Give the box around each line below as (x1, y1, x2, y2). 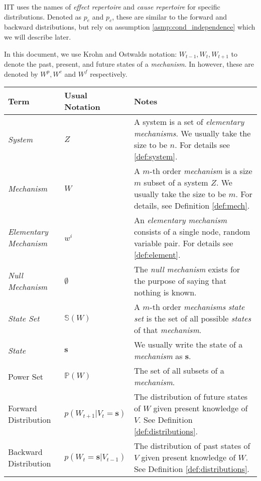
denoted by (4, 68, 38, 79)
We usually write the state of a (134, 339, 243, 351)
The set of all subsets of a (134, 365, 224, 377)
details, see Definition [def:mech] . (134, 200, 250, 212)
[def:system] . (134, 150, 178, 163)
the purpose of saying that (134, 275, 227, 287)
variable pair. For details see (134, 237, 233, 249)
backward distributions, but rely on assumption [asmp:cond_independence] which (4, 22, 255, 32)
